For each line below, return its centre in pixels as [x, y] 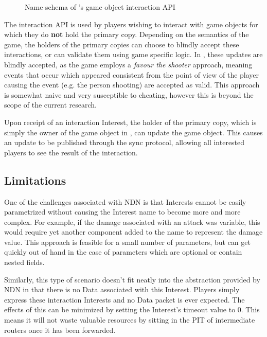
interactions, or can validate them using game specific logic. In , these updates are [133, 54]
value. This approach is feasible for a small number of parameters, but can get [127, 242]
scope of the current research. [50, 105]
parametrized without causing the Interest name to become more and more [122, 212]
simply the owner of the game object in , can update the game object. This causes [133, 132]
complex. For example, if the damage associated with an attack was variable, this [132, 221]
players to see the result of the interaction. [71, 152]
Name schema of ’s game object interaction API [100, 7]
